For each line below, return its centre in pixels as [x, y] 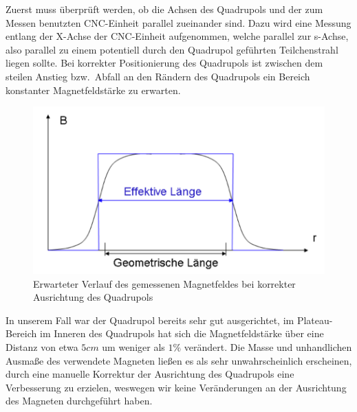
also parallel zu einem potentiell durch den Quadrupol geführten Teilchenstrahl [172, 49]
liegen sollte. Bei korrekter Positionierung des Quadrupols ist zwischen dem [164, 63]
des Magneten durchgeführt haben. [79, 401]
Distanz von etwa [42, 346]
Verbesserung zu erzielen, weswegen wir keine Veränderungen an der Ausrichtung [176, 387]
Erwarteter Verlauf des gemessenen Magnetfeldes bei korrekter [164, 283]
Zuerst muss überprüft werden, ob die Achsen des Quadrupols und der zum [164, 9]
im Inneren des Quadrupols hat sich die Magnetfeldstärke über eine [182, 333]
